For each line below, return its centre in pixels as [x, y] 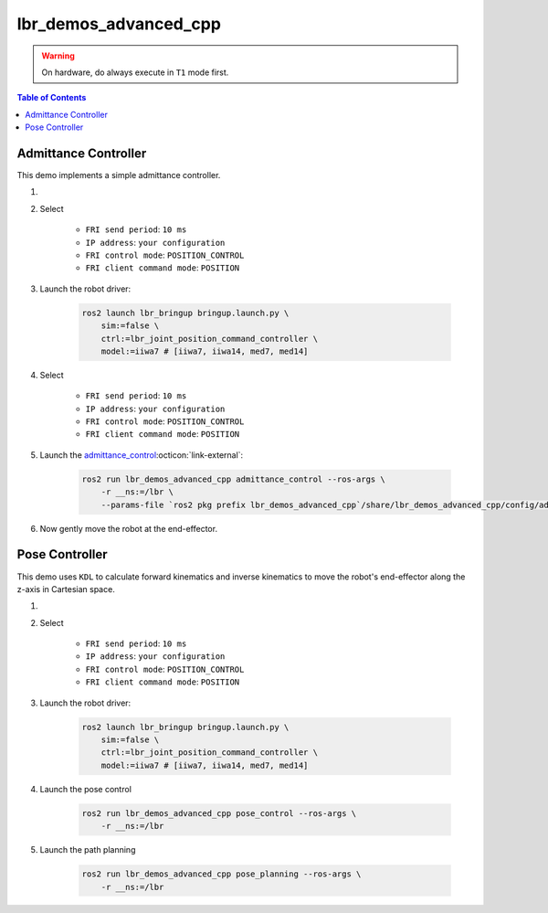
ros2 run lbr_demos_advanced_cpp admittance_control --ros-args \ [233, 479]
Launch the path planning [88, 850]
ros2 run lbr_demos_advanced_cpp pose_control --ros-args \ [219, 813]
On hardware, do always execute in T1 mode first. [135, 72]
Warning [58, 56]
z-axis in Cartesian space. [66, 589]
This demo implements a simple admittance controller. [119, 175]
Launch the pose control [86, 789]
